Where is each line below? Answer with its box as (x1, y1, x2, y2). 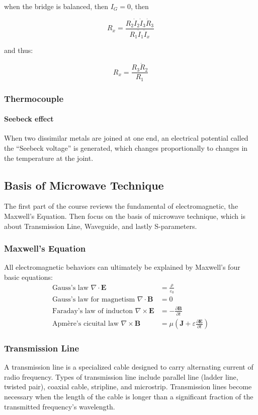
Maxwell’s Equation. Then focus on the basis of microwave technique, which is (4, 210, 246, 221)
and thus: (4, 45, 33, 55)
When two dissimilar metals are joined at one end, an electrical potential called (4, 133, 248, 143)
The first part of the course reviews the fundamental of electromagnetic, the (4, 201, 238, 211)
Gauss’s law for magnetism (52, 296, 135, 304)
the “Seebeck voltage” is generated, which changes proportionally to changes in (4, 142, 248, 153)
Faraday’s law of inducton (52, 307, 133, 315)
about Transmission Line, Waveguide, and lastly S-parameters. (4, 220, 197, 231)
